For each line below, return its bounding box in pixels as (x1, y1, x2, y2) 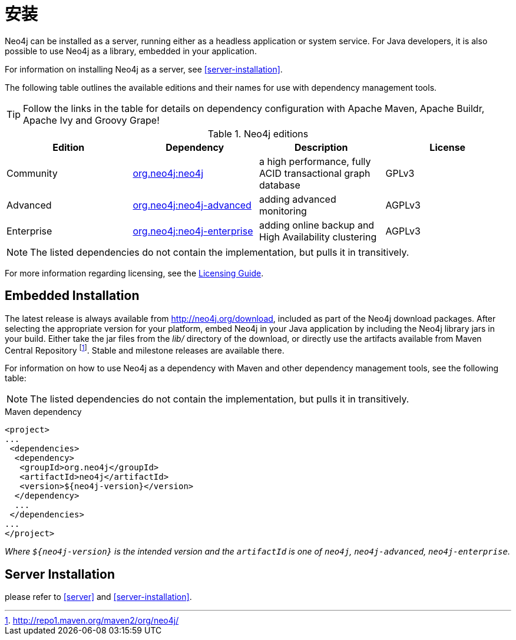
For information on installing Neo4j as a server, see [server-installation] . (5, 64, 283, 74)
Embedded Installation (5, 288, 140, 303)
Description (295, 141, 348, 153)
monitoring (259, 204, 307, 217)
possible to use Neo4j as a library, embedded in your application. (5, 45, 257, 56)
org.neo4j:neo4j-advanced (133, 199, 252, 211)
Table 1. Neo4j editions (207, 127, 309, 140)
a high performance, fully (259, 155, 371, 167)
